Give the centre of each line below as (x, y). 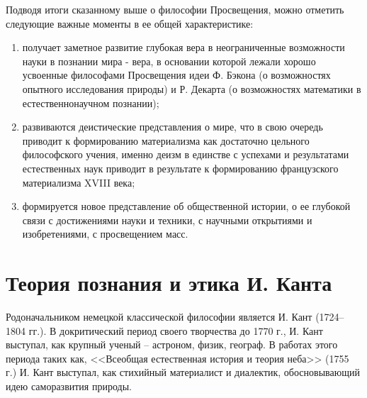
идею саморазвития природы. (69, 386)
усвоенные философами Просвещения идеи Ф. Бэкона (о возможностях (176, 75)
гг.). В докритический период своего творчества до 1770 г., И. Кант (176, 330)
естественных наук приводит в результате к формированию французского (180, 168)
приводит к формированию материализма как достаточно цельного (166, 140)
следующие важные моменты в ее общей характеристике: (130, 23)
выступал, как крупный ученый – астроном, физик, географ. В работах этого (172, 344)
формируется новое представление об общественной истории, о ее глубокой (186, 206)
